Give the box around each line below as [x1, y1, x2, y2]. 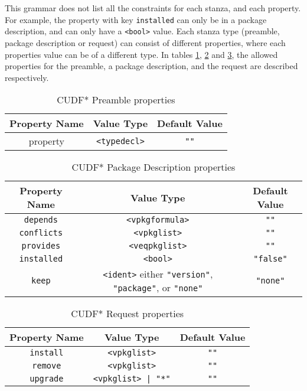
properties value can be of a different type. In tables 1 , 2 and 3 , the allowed [5, 48, 278, 60]
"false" [253, 254, 288, 264]
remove [32, 361, 61, 371]
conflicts [19, 228, 63, 238]
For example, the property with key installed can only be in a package [5, 13, 267, 25]
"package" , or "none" [113, 281, 203, 295]
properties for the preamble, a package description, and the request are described [5, 60, 298, 72]
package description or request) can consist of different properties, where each [5, 36, 286, 48]
